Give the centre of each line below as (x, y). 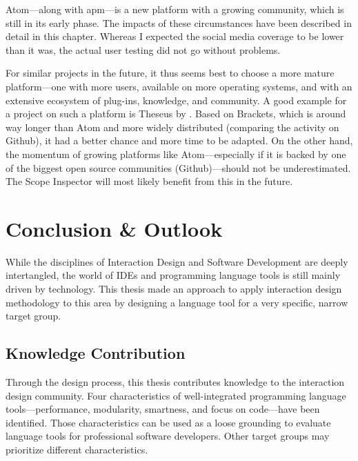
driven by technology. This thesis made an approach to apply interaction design (174, 289)
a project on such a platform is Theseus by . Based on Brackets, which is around (176, 114)
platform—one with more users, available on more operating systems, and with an (179, 86)
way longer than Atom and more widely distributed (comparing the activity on (172, 127)
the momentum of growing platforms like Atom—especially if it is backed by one (176, 154)
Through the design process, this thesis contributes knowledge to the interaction (175, 382)
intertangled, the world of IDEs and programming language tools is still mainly (173, 275)
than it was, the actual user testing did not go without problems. (143, 49)
